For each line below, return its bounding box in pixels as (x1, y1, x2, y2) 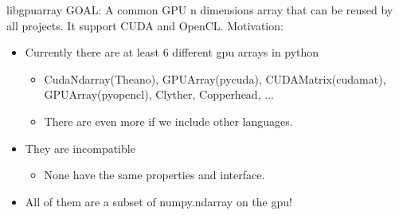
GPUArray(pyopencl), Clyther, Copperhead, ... (44, 86, 274, 103)
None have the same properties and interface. (44, 166, 265, 183)
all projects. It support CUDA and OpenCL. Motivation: (6, 17, 284, 33)
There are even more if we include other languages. (44, 112, 293, 129)
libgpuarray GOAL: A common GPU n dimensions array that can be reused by (6, 2, 393, 18)
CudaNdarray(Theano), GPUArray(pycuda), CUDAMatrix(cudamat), (44, 70, 386, 87)
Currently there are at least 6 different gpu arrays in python (25, 44, 319, 61)
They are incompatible (25, 139, 135, 156)
